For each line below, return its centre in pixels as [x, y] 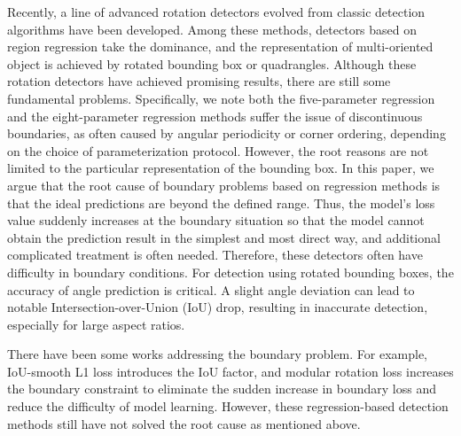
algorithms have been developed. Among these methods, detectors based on [212, 29]
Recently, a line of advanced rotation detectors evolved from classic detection [216, 12]
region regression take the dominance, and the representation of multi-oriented [220, 47]
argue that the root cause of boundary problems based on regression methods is [224, 185]
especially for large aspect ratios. [96, 324]
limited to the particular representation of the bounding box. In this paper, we [221, 168]
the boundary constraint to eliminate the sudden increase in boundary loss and [222, 389]
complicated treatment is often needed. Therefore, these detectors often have [215, 255]
